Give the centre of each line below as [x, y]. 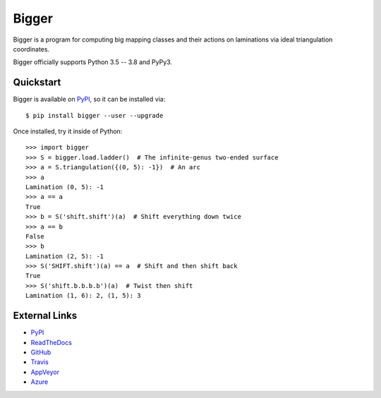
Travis [40, 362]
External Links [45, 316]
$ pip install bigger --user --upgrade [95, 115]
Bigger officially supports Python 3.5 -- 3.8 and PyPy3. [93, 62]
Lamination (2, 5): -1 [65, 256]
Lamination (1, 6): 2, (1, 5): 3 [83, 296]
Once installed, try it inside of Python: [68, 131]
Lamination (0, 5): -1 [65, 187]
